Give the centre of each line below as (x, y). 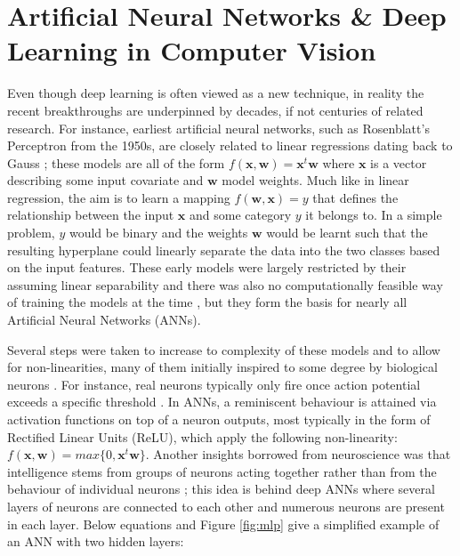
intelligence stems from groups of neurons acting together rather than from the (222, 471)
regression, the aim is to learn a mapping (119, 197)
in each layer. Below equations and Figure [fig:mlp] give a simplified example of (223, 524)
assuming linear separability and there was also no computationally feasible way (225, 284)
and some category (241, 215)
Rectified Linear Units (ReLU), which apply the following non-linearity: (202, 436)
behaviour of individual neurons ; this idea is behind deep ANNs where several (221, 489)
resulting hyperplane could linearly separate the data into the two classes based (224, 250)
